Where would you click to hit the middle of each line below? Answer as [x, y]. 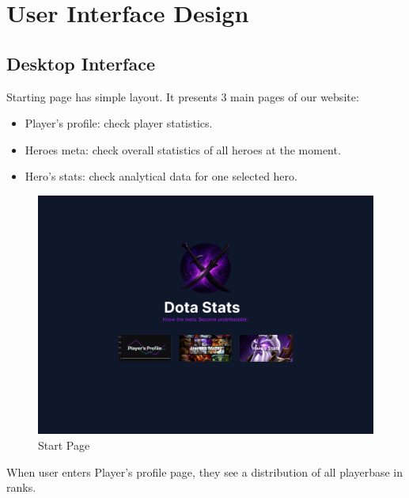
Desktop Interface [81, 63]
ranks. [21, 487]
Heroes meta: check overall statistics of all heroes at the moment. [183, 149]
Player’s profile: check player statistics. [119, 123]
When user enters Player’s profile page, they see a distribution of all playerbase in [205, 471]
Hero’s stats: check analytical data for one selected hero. [161, 176]
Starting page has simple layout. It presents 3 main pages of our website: [183, 96]
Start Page [64, 445]
